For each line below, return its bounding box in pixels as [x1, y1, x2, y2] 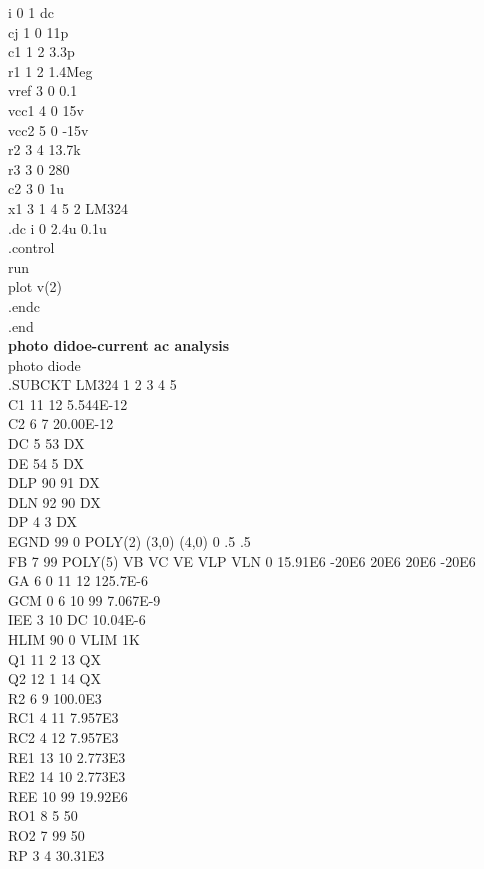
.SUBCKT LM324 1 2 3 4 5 [8, 374, 177, 395]
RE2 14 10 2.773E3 [8, 766, 126, 787]
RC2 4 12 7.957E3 [8, 726, 119, 747]
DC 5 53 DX [8, 433, 85, 454]
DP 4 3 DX [8, 511, 78, 532]
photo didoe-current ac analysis [8, 335, 230, 356]
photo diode [8, 354, 81, 375]
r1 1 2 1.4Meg [8, 60, 93, 81]
